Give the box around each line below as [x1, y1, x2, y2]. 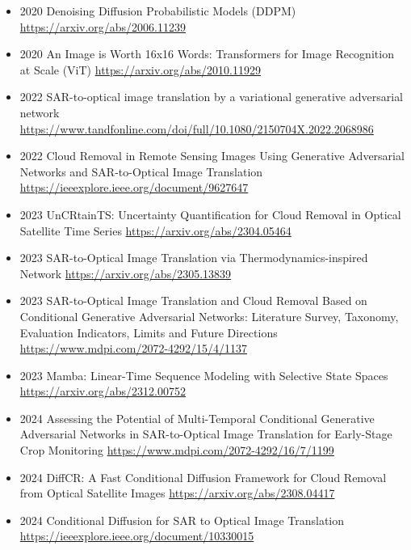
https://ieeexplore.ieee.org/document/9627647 [19, 179, 249, 196]
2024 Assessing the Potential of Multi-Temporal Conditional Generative [19, 409, 375, 426]
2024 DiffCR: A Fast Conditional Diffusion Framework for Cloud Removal [19, 468, 387, 485]
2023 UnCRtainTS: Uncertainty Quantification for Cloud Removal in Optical [19, 205, 401, 222]
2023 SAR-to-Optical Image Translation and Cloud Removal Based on [19, 292, 367, 309]
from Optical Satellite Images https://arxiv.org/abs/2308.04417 [19, 484, 335, 501]
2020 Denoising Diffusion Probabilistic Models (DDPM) [19, 2, 296, 19]
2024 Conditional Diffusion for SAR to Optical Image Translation [19, 511, 345, 528]
